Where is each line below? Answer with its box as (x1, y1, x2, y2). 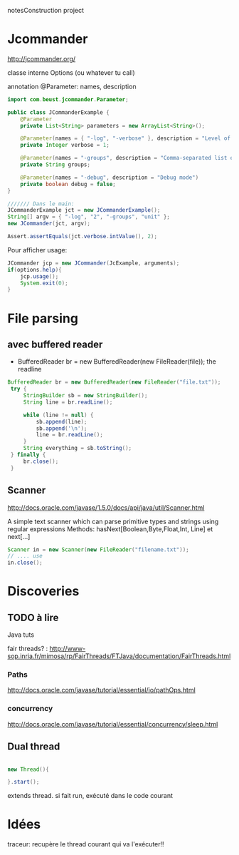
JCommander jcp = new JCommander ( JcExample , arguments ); (7, 260, 180, 267)
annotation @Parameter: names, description (7, 82, 137, 91)
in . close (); (7, 559, 43, 566)
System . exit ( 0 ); (20, 280, 69, 287)
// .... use (7, 553, 43, 560)
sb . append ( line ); (36, 418, 87, 425)
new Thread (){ (7, 766, 50, 773)
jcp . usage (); (20, 272, 59, 280)
